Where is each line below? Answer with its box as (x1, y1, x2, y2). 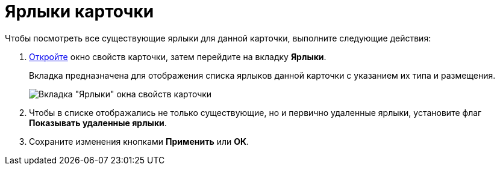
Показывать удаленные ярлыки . (29, 117, 167, 128)
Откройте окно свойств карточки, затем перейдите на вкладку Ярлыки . (29, 51, 327, 62)
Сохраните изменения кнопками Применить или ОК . (29, 136, 249, 147)
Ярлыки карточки (5, 1, 154, 22)
